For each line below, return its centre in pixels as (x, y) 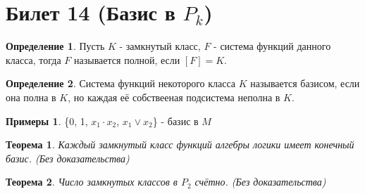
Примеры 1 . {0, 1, (47, 121)
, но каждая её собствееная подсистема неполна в (174, 97)
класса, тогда (33, 59)
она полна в (31, 97)
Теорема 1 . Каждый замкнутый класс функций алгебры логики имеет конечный (180, 144)
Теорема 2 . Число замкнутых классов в (92, 182)
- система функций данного (272, 46)
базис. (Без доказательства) (68, 158)
